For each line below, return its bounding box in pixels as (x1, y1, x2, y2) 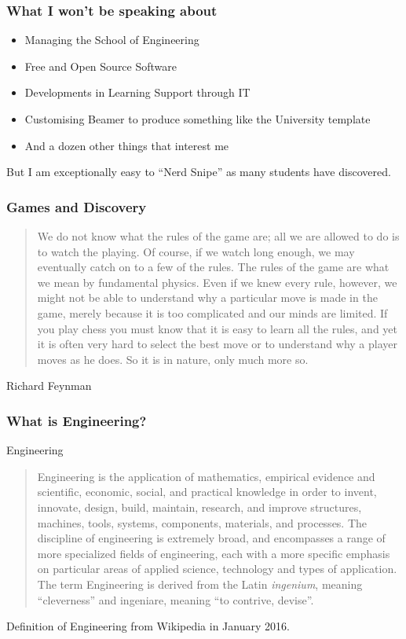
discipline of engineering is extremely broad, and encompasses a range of (37, 530, 386, 546)
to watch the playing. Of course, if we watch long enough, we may (37, 243, 355, 259)
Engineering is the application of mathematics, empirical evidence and (37, 468, 375, 484)
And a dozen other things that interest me (24, 137, 229, 153)
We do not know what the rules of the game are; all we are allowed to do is (37, 228, 400, 244)
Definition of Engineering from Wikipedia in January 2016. (6, 618, 290, 634)
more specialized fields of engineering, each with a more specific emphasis (37, 545, 390, 561)
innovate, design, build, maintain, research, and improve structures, (37, 498, 362, 515)
